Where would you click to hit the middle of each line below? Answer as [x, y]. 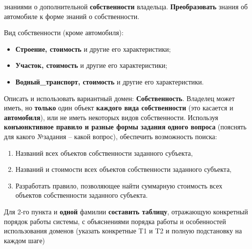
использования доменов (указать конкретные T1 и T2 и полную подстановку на [123, 231]
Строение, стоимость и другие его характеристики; [93, 49]
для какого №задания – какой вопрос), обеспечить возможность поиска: [111, 136]
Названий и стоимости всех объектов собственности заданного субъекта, [124, 169]
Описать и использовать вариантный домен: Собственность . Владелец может [119, 98]
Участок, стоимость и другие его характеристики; [91, 65]
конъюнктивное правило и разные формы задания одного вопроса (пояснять [125, 127]
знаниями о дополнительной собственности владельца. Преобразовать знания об [126, 6]
